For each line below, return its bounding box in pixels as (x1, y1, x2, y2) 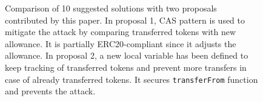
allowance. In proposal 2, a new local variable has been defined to (5, 49, 248, 62)
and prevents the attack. (5, 85, 96, 97)
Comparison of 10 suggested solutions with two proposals (5, 2, 217, 14)
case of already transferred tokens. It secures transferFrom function (5, 73, 258, 85)
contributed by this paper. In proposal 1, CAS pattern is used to (5, 13, 245, 26)
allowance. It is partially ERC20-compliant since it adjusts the (5, 37, 236, 50)
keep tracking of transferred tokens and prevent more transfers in (5, 60, 247, 73)
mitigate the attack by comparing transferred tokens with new (5, 25, 236, 38)
